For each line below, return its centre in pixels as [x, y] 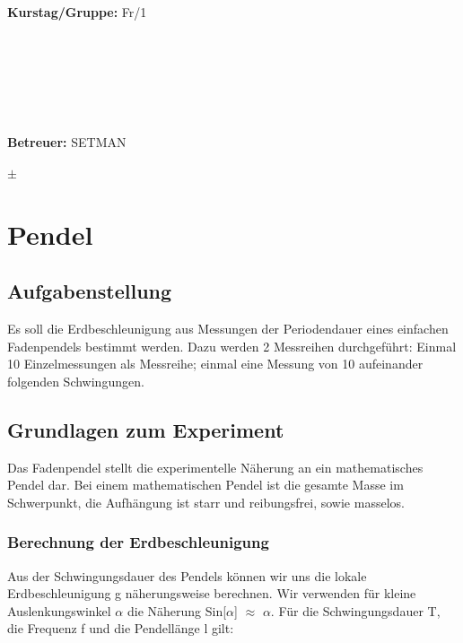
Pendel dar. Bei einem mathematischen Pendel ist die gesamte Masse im [205, 485]
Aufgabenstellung [90, 291]
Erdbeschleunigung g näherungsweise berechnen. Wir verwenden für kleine [212, 593]
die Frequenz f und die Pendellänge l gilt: [121, 628]
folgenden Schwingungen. [76, 381]
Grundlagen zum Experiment [146, 429]
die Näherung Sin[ [177, 610]
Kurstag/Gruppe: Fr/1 [77, 11]
